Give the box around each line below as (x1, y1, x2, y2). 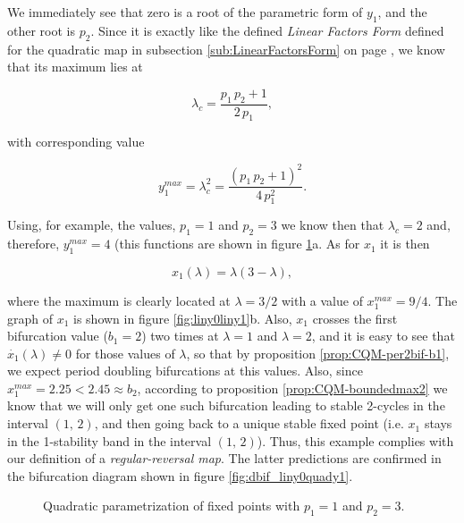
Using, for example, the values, (7, 215, 176, 234)
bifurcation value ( (7, 326, 108, 345)
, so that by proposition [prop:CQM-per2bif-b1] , (186, 343, 450, 362)
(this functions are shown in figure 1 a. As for (114, 234, 360, 253)
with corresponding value (7, 132, 145, 151)
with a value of (281, 291, 363, 309)
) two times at (141, 326, 219, 345)
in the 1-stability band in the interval (7, 431, 212, 450)
